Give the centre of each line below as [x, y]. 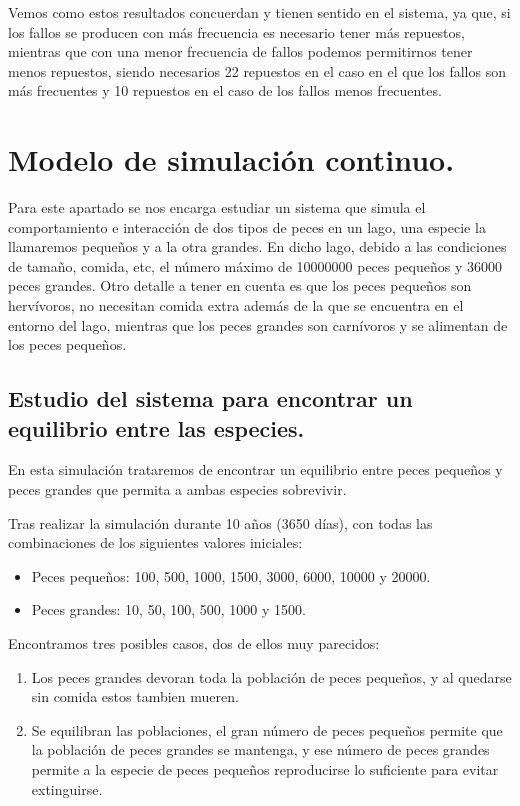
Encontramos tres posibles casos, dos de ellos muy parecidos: [194, 643]
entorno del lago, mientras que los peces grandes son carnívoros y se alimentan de [258, 324]
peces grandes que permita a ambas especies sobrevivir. [177, 489]
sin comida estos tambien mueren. [135, 696]
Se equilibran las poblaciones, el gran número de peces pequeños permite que [267, 729]
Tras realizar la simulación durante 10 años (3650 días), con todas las [220, 522]
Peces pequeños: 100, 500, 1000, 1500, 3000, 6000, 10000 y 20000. [231, 575]
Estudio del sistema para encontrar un [210, 398]
